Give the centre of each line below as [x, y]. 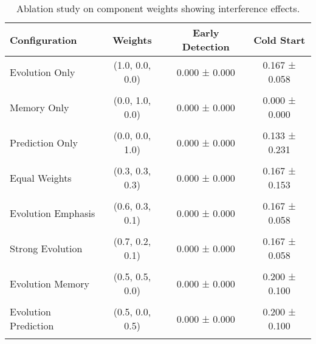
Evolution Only [43, 72]
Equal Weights [41, 177]
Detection [206, 46]
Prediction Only [44, 142]
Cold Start [280, 40]
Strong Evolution [46, 248]
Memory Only [39, 107]
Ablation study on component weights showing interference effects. [158, 8]
